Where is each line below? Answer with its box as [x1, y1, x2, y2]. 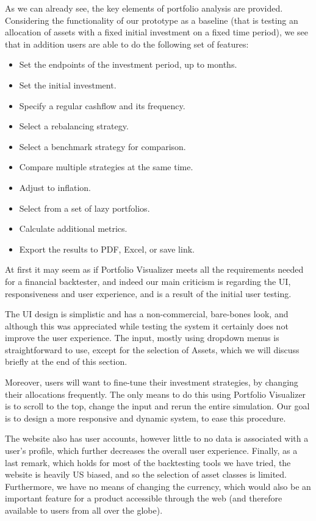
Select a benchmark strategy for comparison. [19, 140, 186, 153]
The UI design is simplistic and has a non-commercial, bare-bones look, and [5, 307, 289, 320]
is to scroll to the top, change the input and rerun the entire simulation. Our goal [5, 400, 310, 412]
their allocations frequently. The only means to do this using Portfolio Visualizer [5, 387, 306, 400]
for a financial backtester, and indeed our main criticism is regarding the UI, [5, 275, 291, 287]
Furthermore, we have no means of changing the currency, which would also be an [5, 480, 311, 492]
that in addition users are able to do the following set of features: [5, 37, 249, 50]
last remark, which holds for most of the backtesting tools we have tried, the [5, 456, 291, 469]
